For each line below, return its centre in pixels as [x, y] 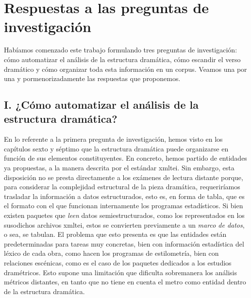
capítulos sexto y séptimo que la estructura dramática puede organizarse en [116, 148]
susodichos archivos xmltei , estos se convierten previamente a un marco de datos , [124, 224]
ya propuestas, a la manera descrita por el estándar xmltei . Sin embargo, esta [119, 168]
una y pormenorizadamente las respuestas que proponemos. [92, 78]
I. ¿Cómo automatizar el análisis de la [101, 105]
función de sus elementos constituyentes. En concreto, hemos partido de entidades [125, 158]
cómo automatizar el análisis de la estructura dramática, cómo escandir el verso [122, 59]
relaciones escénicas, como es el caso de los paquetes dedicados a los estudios [118, 263]
